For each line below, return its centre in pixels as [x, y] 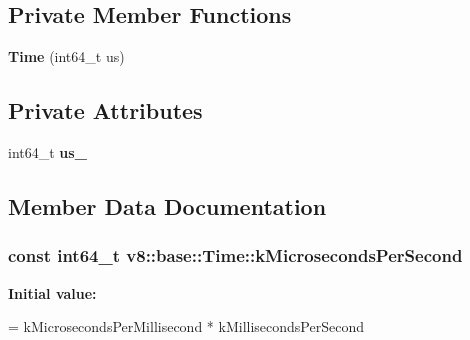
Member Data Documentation [167, 205]
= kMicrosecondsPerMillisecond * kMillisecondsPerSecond [186, 326]
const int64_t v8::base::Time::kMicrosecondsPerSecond [235, 255]
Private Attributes [105, 110]
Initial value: [52, 292]
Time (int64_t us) [66, 56]
